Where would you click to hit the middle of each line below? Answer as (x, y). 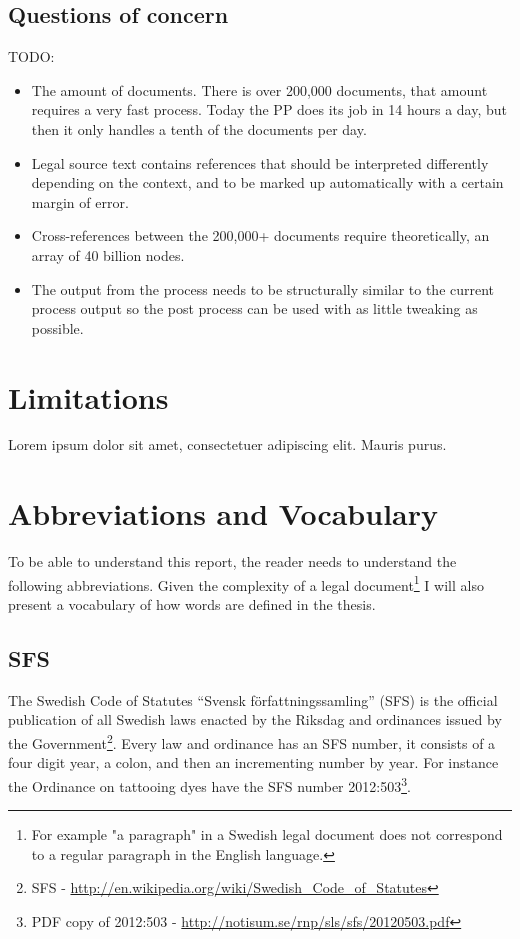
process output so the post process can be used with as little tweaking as (254, 308)
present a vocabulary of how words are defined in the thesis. (192, 604)
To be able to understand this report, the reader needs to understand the (232, 561)
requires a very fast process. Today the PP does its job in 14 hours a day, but (269, 109)
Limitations (88, 396)
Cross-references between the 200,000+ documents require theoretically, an (260, 235)
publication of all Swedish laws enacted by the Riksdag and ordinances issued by (255, 719)
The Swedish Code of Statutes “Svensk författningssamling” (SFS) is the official (253, 699)
